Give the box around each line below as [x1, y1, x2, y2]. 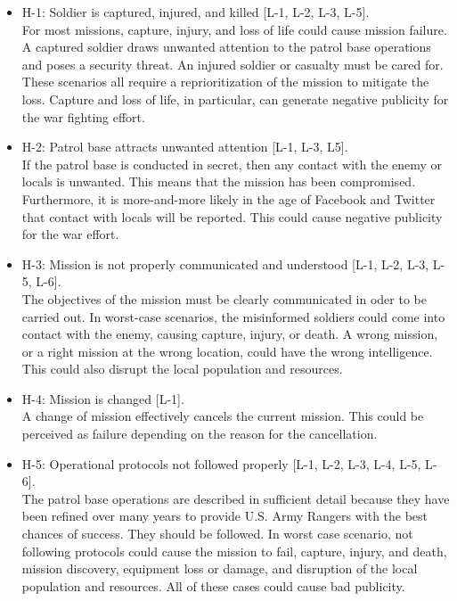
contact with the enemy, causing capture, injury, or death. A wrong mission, [21, 325, 438, 343]
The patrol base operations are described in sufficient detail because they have [21, 489, 450, 507]
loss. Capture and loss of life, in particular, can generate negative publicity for [21, 89, 449, 108]
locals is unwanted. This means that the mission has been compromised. [21, 172, 416, 191]
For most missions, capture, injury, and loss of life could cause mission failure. [21, 20, 447, 38]
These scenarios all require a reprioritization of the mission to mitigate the [21, 72, 429, 91]
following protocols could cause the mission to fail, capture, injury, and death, [21, 541, 447, 560]
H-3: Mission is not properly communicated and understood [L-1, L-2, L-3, [21, 254, 429, 273]
